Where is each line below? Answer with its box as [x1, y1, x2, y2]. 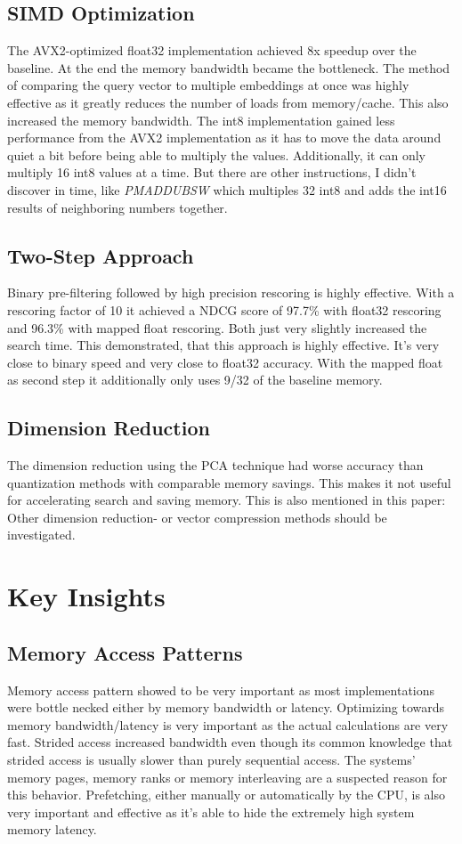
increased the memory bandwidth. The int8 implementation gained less [7, 110, 395, 129]
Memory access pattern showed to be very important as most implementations [7, 680, 435, 699]
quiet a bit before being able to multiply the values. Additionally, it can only [7, 145, 426, 164]
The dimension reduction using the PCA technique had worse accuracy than [7, 456, 424, 475]
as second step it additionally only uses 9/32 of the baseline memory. [7, 370, 383, 389]
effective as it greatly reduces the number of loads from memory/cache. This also [7, 93, 449, 111]
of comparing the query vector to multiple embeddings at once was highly [7, 76, 409, 94]
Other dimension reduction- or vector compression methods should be [7, 507, 387, 526]
